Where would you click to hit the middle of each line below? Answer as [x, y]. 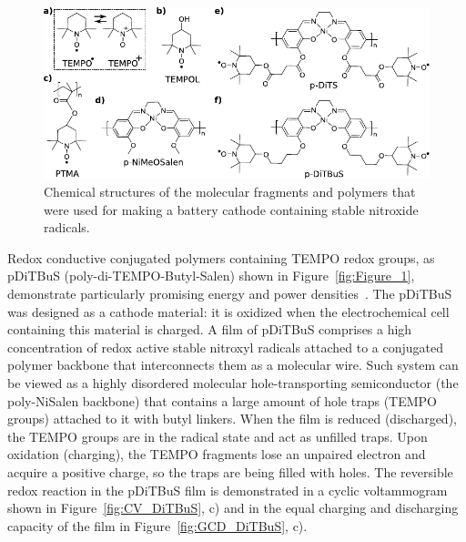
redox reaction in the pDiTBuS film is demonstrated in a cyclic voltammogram [228, 490]
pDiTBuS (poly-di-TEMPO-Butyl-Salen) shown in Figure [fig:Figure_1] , [211, 276]
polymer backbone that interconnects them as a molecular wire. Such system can [233, 365]
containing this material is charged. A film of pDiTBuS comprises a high [210, 329]
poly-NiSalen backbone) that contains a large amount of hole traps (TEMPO [222, 400]
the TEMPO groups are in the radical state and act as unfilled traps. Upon [218, 436]
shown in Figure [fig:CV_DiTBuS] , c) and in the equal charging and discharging [233, 508]
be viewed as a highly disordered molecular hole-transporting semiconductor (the [233, 382]
